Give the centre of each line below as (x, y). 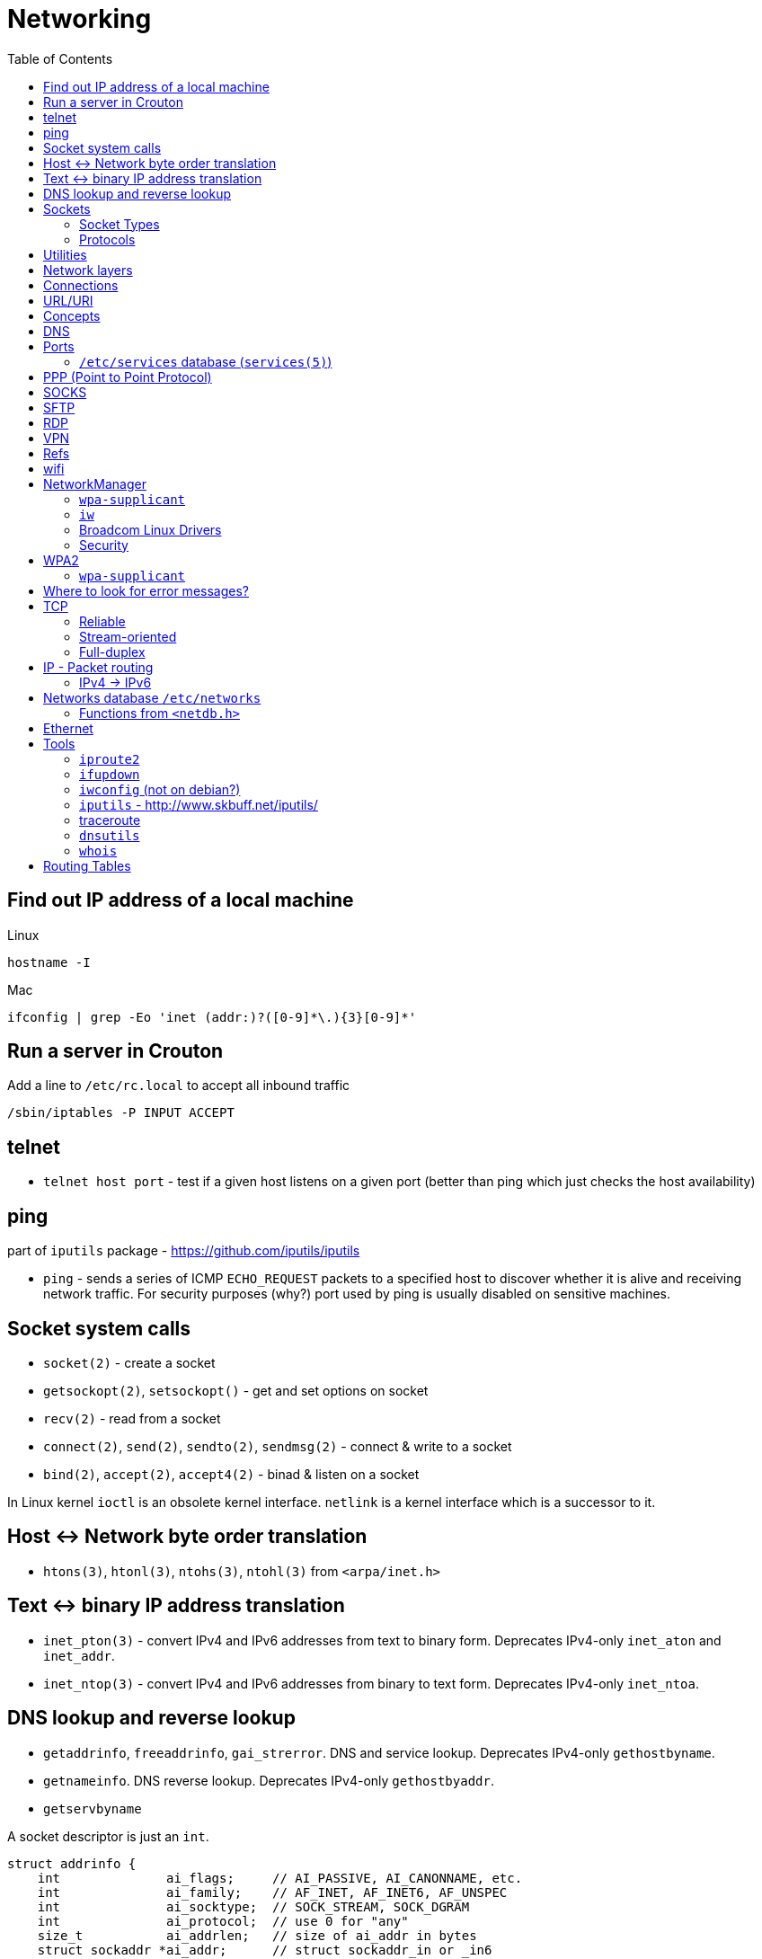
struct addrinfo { (72, 1863)
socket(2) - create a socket (129, 1362)
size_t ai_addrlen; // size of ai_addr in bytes (257, 1935)
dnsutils (110, 835)
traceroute (110, 820)
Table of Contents (60, 58)
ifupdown (110, 774)
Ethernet (68, 728)
